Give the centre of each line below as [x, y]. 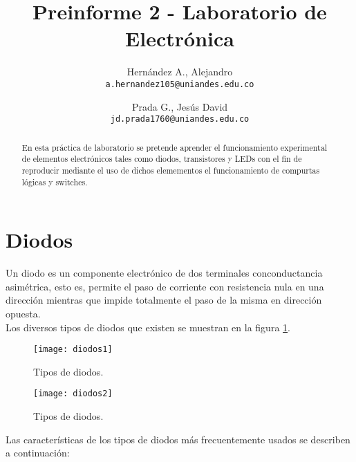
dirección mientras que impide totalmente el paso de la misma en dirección [164, 300]
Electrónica [180, 38]
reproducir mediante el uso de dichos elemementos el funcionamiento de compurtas [171, 170]
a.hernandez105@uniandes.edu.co [180, 84]
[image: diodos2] [73, 394]
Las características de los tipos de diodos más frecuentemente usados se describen [178, 439]
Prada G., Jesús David [180, 106]
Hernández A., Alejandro [180, 72]
